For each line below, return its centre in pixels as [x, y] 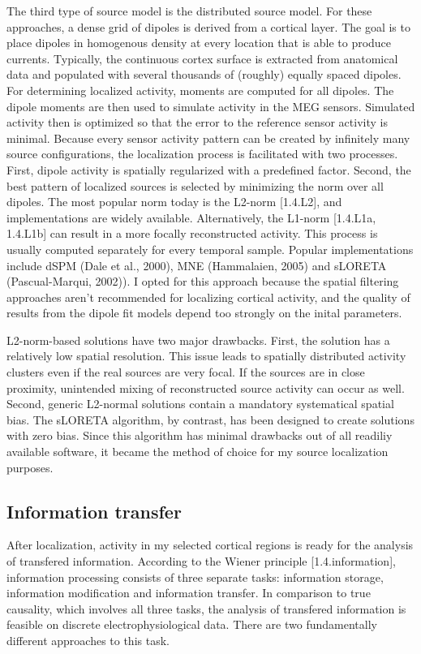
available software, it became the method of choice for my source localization [198, 452]
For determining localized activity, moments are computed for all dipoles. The [200, 90]
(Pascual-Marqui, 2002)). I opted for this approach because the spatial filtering [203, 281]
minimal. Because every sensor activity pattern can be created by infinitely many [208, 138]
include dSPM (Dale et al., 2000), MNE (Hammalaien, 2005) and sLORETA [197, 265]
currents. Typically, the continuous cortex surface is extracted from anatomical [202, 58]
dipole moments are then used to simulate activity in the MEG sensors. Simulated [211, 106]
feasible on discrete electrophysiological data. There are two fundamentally [192, 624]
